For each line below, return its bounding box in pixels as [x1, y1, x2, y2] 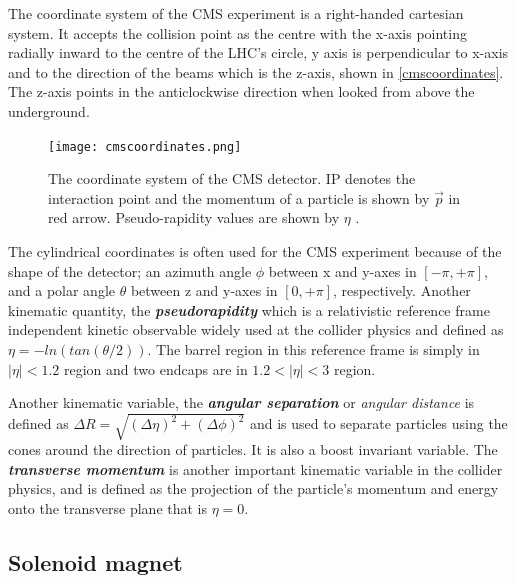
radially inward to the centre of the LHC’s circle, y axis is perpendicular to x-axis [8, 42, 509, 63]
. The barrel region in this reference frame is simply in [147, 338, 480, 359]
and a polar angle [8, 280, 116, 301]
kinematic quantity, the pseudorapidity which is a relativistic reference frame [8, 299, 490, 320]
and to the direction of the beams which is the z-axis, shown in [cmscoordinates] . [8, 61, 504, 82]
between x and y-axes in [268, 260, 417, 281]
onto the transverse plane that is [8, 498, 208, 519]
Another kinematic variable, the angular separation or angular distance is [8, 392, 475, 413]
